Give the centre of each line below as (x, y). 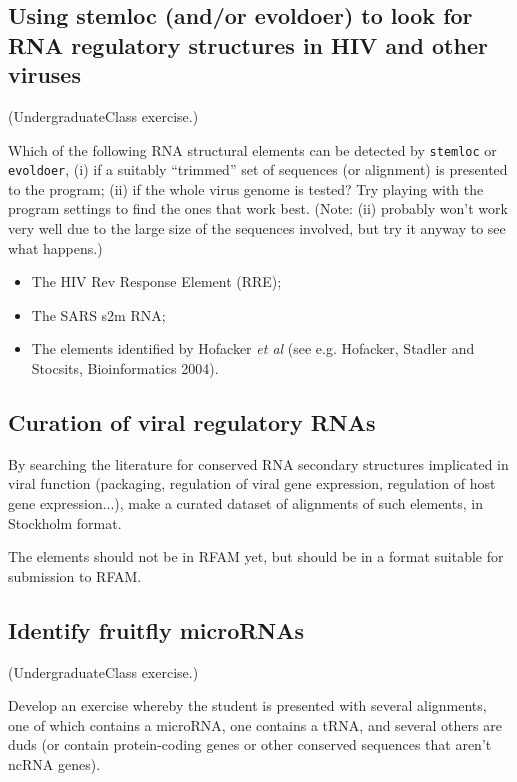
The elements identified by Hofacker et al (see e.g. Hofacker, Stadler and (253, 348)
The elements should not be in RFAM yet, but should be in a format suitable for (256, 556)
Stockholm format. (65, 522)
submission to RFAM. (75, 575)
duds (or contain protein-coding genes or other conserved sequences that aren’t (250, 744)
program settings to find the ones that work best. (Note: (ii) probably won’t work (258, 208)
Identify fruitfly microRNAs (156, 629)
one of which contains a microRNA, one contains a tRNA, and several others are (255, 724)
